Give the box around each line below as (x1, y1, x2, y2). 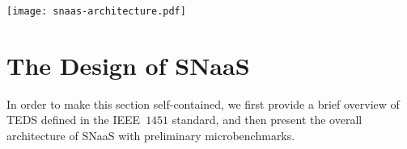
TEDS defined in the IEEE (6, 111, 141, 128)
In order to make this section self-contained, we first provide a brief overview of (6, 95, 400, 112)
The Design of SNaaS (6, 48, 250, 81)
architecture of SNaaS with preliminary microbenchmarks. (6, 126, 295, 143)
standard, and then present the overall (172, 111, 362, 128)
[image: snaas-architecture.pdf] (6, 6, 186, 17)
